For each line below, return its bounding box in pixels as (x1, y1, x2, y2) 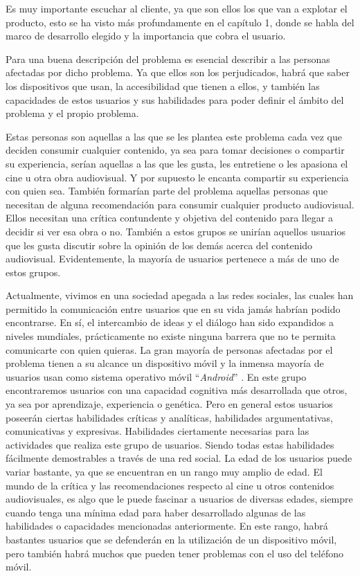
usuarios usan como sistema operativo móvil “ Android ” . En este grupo (6, 369, 307, 384)
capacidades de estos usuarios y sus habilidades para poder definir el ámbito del (6, 92, 344, 107)
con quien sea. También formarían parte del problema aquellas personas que (6, 183, 328, 198)
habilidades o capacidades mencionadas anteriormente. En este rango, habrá (6, 519, 328, 533)
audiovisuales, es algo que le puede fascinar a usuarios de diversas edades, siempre (6, 492, 353, 506)
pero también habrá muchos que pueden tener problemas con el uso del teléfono (6, 546, 344, 560)
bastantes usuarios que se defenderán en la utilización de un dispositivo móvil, (6, 532, 337, 546)
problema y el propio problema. (6, 106, 139, 120)
